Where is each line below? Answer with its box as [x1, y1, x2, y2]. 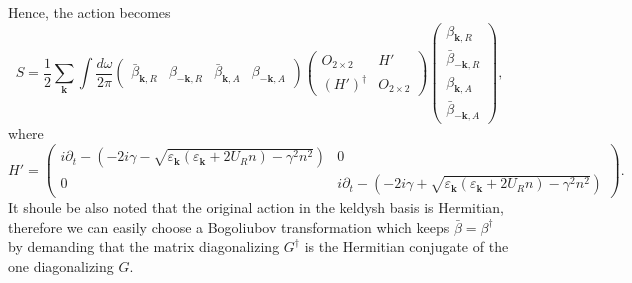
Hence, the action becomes [8, 2, 171, 22]
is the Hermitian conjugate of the [304, 236, 509, 257]
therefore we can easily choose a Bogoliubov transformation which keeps [8, 216, 450, 237]
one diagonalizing [8, 255, 114, 276]
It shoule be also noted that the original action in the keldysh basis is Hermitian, [8, 197, 504, 218]
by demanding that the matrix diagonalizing [8, 236, 280, 257]
